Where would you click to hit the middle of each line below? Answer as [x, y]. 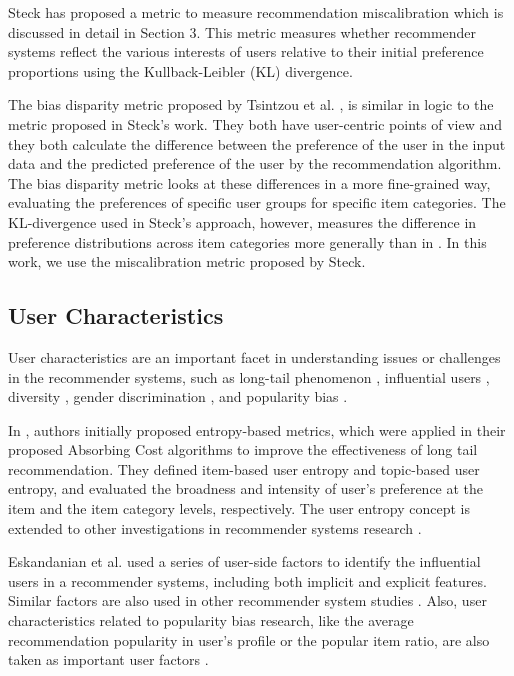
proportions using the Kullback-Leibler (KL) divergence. [180, 70]
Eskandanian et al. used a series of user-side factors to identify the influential [244, 561]
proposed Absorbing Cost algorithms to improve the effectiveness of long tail [243, 449]
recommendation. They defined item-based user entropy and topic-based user [244, 468]
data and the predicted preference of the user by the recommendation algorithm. [255, 163]
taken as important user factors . [108, 659]
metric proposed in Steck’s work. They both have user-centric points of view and [255, 123]
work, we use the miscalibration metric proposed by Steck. [187, 261]
